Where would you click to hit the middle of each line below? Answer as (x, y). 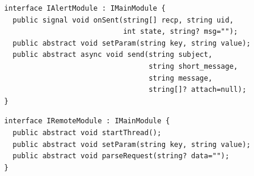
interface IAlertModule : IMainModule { (85, 8)
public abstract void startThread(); (87, 132)
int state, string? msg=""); (180, 32)
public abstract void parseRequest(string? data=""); (121, 156)
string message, (180, 78)
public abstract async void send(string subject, (112, 55)
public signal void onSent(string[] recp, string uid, (123, 20)
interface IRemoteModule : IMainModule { (87, 121)
